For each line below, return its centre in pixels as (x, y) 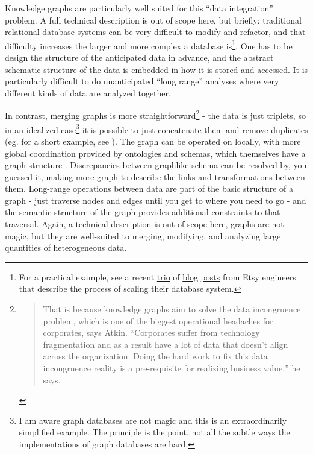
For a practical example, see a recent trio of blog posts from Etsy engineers (157, 276)
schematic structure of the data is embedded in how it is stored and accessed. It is (156, 69)
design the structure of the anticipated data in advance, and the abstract (139, 58)
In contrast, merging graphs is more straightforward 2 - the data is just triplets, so (155, 115)
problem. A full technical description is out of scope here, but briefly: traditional (153, 20)
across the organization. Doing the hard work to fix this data (155, 356)
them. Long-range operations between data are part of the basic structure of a (149, 188)
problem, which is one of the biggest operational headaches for (158, 320)
